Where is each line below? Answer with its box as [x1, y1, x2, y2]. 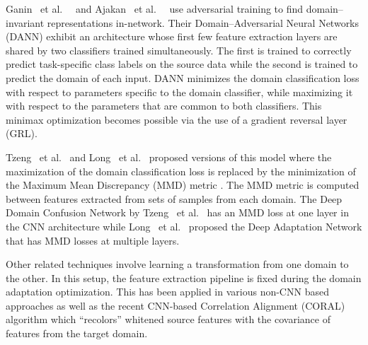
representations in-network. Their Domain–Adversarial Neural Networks [47, 15, 360, 30]
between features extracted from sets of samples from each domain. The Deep [6, 191, 343, 206]
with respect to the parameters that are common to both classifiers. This [6, 98, 322, 113]
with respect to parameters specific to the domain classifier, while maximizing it [6, 84, 353, 99]
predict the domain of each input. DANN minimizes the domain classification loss [6, 70, 360, 85]
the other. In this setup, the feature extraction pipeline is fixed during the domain [6, 270, 362, 285]
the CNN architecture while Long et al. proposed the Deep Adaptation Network [6, 218, 362, 233]
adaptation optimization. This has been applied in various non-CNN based [6, 284, 329, 299]
